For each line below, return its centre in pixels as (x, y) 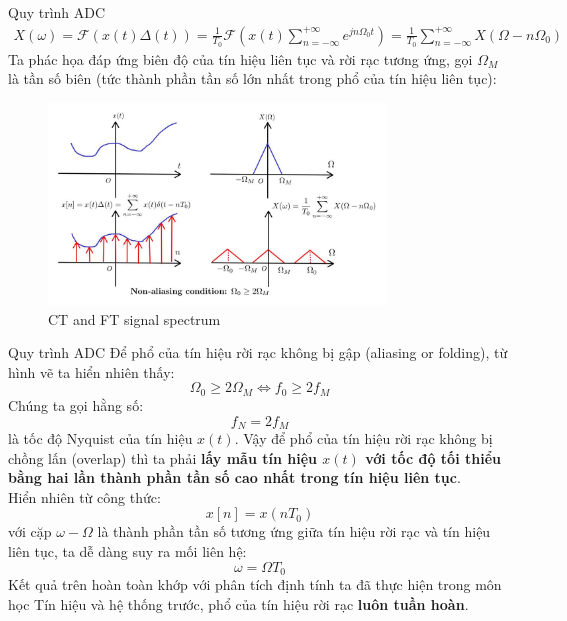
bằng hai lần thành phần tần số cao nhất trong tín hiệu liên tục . (234, 477)
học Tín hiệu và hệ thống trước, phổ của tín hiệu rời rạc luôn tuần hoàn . (238, 603)
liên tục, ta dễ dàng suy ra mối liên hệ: (127, 550)
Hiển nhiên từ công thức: (84, 496)
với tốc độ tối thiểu (433, 457)
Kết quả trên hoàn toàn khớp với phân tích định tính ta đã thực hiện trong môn (255, 583)
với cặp (30, 531)
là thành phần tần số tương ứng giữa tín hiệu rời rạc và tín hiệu (294, 531)
